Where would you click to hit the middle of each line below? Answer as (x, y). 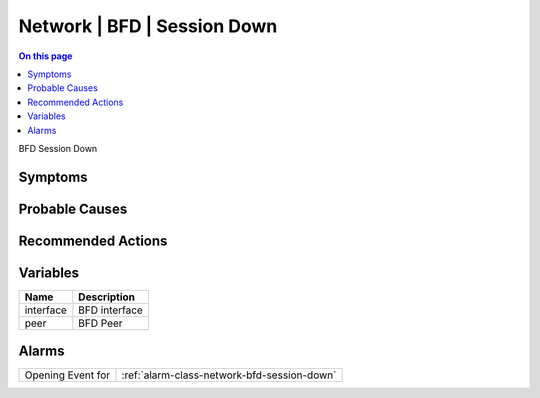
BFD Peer (101, 323)
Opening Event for (67, 375)
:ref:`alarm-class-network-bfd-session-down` (229, 375)
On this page (45, 56)
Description (106, 297)
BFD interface (111, 310)
